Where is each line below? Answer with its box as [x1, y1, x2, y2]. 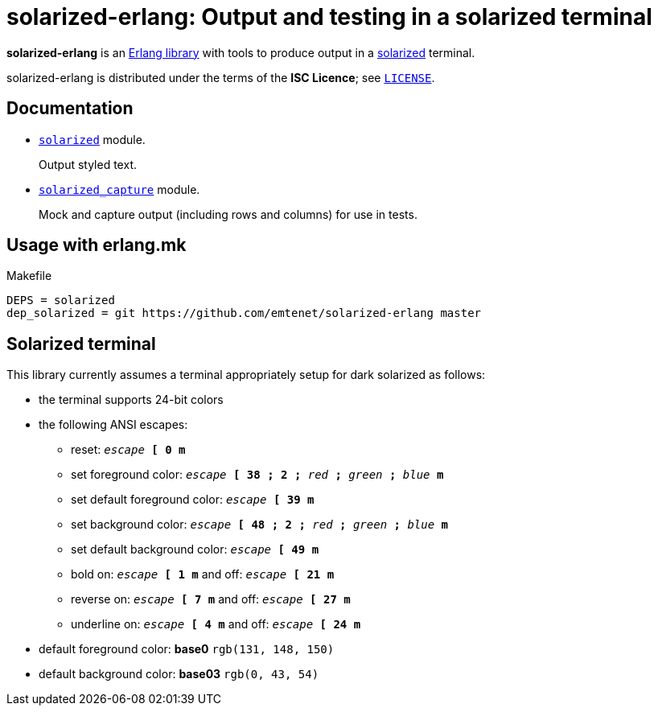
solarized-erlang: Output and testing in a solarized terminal [6, 3, 652, 31]
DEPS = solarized [6, 294, 115, 307]
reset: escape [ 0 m [71, 442, 186, 457]
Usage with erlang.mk [6, 235, 187, 256]
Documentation [6, 98, 134, 119]
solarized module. [39, 132, 146, 146]
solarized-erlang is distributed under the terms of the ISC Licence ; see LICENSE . [6, 70, 435, 84]
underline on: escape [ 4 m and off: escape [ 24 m [71, 617, 361, 632]
